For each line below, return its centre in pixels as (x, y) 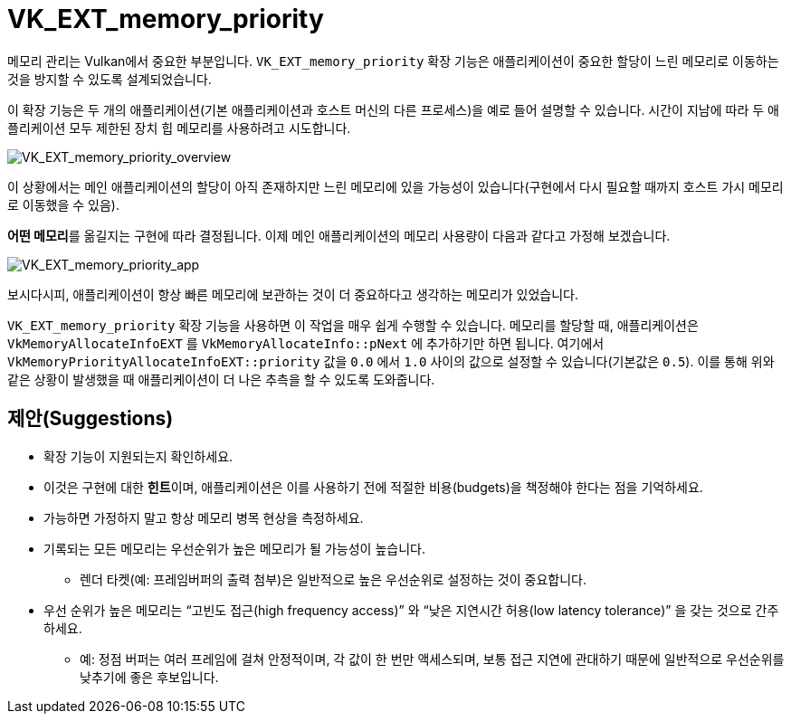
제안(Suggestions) (91, 419)
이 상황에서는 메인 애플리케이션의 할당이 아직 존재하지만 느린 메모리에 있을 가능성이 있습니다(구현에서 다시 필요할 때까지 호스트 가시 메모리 (395, 186)
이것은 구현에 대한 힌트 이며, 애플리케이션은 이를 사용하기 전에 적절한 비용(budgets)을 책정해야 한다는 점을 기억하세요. (373, 487)
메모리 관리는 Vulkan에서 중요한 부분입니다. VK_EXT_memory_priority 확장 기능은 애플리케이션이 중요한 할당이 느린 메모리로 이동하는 (393, 61)
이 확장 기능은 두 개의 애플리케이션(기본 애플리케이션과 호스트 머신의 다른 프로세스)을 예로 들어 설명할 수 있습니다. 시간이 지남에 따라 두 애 (393, 109)
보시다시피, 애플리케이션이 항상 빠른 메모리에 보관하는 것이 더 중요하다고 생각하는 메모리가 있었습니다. (293, 294)
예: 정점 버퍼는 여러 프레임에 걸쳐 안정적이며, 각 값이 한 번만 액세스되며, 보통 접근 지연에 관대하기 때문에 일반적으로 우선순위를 (432, 659)
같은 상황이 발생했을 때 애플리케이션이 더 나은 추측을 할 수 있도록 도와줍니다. (221, 379)
